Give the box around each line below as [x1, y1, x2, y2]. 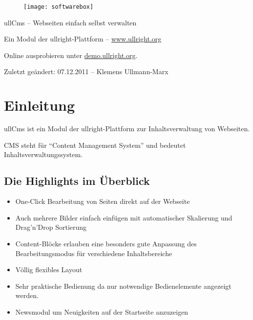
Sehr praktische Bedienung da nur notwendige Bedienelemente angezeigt [15, 280, 232, 291]
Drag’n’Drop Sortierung [15, 222, 87, 232]
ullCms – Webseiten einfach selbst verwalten [4, 17, 137, 27]
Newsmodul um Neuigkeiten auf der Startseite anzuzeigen [15, 306, 189, 317]
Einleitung [4, 95, 75, 115]
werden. [15, 290, 39, 300]
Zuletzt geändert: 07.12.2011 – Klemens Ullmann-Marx [4, 66, 169, 77]
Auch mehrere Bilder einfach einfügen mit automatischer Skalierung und [15, 212, 232, 222]
